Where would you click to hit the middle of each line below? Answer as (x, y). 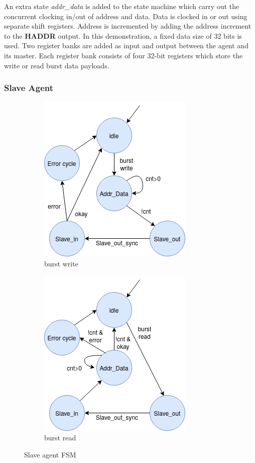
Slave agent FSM (50, 454)
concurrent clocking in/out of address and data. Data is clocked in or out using (126, 16)
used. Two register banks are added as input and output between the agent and (126, 45)
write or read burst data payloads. (57, 65)
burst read (60, 438)
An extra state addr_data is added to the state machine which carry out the (122, 6)
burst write (61, 263)
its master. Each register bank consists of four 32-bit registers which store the (123, 55)
